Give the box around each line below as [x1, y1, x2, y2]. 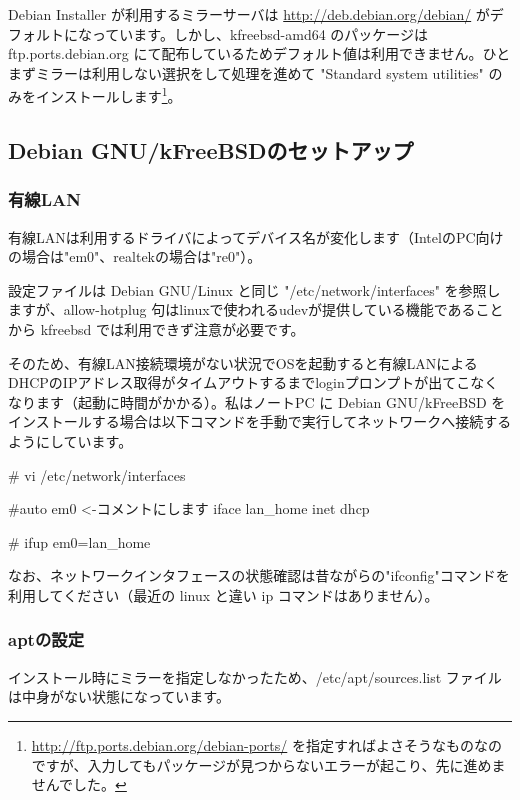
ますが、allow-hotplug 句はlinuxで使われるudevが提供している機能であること [8, 299, 504, 320]
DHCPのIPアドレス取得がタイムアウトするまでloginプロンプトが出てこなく [8, 372, 499, 393]
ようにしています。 [8, 430, 133, 451]
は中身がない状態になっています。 [8, 686, 230, 707]
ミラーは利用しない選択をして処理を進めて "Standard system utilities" [35, 62, 484, 83]
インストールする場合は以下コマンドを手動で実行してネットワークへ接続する [8, 411, 512, 432]
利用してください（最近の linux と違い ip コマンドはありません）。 [8, 584, 439, 605]
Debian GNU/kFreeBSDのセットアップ [8, 135, 414, 166]
